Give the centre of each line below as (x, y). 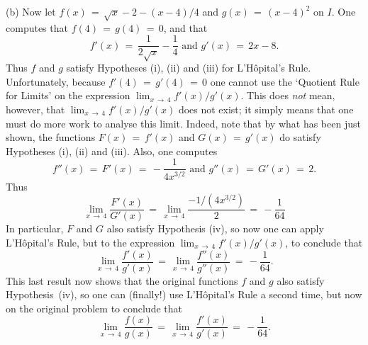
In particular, (35, 228)
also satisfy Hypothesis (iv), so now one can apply (215, 228)
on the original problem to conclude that (94, 308)
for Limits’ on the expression (68, 95)
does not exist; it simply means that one (266, 109)
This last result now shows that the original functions (122, 280)
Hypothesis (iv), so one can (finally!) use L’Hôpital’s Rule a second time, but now (184, 294)
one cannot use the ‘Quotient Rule (285, 81)
